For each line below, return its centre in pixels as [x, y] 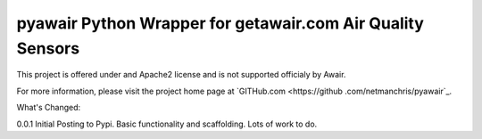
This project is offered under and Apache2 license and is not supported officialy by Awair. [181, 75]
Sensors [48, 48]
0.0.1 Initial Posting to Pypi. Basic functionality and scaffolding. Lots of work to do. [167, 124]
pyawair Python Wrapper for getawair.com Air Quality [220, 23]
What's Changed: [49, 108]
